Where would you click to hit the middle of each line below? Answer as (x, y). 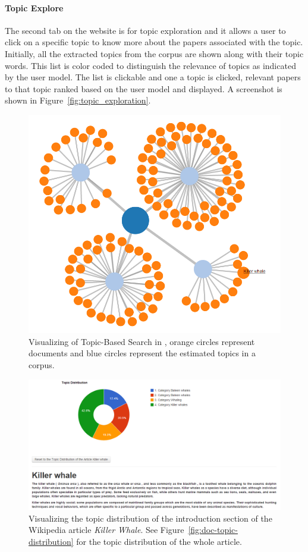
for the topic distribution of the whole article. (159, 541)
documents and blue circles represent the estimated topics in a (142, 353)
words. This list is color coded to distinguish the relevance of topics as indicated (150, 65)
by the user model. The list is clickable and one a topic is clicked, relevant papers (153, 77)
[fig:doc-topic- (213, 530)
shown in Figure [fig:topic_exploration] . (78, 100)
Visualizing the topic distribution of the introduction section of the (150, 518)
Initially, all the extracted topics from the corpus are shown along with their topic (154, 53)
